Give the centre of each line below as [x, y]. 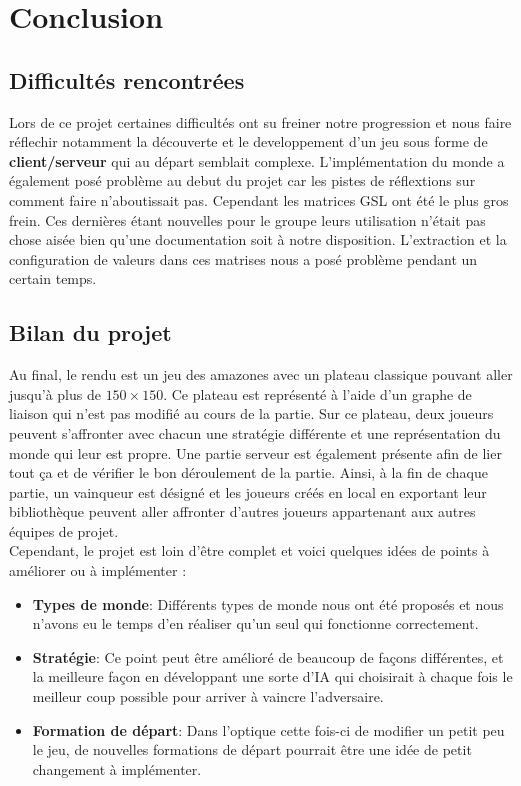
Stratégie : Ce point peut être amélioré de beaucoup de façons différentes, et [268, 656]
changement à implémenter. [117, 768]
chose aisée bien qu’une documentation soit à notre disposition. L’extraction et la [258, 239]
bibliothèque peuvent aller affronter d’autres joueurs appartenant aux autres [242, 511]
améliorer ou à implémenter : [98, 570]
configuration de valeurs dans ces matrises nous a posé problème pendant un [243, 258]
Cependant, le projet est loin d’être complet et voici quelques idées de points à [249, 550]
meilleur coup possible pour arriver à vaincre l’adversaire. [208, 696]
